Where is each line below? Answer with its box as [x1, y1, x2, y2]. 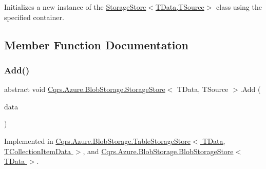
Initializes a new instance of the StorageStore [4, 2, 146, 12]
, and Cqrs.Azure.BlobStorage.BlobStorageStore [83, 145, 234, 156]
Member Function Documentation [4, 36, 189, 52]
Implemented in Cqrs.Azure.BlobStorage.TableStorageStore [4, 135, 191, 146]
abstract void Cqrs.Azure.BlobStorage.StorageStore [4, 84, 165, 95]
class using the [216, 2, 262, 12]
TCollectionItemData [4, 145, 71, 156]
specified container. [4, 11, 64, 22]
